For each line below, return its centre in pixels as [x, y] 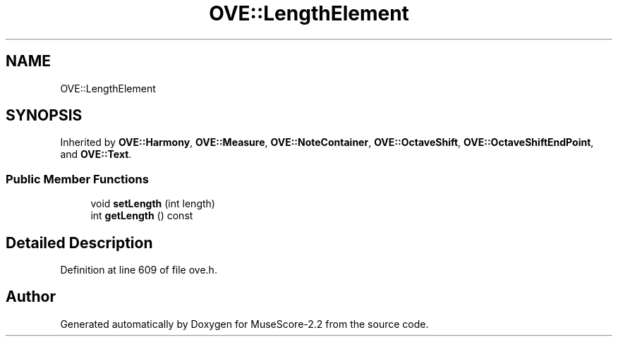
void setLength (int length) [153, 204]
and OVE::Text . [96, 154]
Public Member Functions [77, 179]
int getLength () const [142, 216]
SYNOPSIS [44, 116]
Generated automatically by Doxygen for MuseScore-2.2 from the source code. [244, 324]
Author [31, 297]
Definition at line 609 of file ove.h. [139, 270]
